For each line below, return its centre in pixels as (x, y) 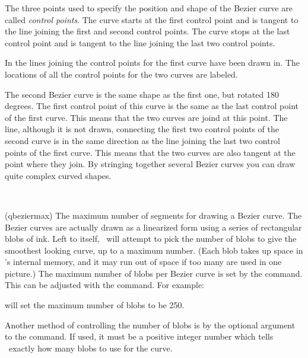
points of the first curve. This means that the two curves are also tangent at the (150, 152)
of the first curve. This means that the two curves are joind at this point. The (146, 117)
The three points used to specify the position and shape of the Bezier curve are (149, 8)
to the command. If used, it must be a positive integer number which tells (139, 336)
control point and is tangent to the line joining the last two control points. (140, 42)
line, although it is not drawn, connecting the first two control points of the (142, 129)
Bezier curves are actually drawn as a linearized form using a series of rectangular (153, 227)
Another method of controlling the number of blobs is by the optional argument (150, 325)
